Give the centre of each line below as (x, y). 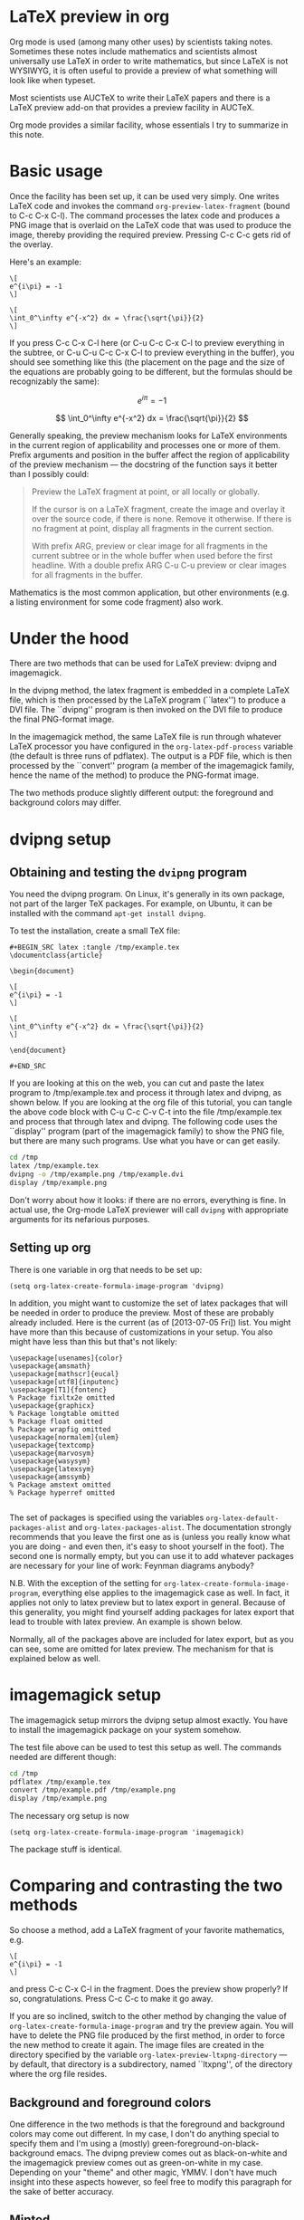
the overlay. (31, 244)
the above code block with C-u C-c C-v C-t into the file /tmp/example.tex (146, 1112)
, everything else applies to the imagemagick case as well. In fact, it (163, 1593)
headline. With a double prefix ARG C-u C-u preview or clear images (159, 565)
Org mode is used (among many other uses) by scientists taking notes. (141, 42)
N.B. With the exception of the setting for (85, 1583)
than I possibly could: (49, 474)
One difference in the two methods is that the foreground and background (147, 2124)
